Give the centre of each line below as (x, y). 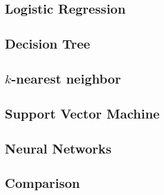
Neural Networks (58, 148)
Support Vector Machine (82, 113)
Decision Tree (48, 44)
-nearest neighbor (66, 78)
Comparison (42, 183)
